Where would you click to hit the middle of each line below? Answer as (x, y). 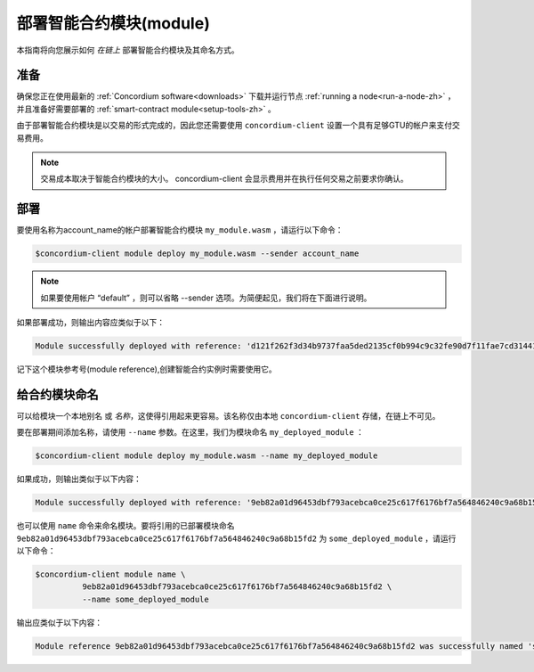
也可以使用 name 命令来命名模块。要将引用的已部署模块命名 (125, 526)
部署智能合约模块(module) (113, 23)
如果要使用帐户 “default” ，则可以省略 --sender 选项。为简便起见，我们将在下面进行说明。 (206, 298)
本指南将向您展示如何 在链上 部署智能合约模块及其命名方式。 (128, 50)
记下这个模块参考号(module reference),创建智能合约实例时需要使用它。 (147, 369)
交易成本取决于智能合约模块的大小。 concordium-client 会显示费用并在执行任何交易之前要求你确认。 (224, 179)
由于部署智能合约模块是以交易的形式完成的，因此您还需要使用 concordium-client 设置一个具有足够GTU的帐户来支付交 (238, 126)
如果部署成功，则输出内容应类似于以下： (90, 323)
